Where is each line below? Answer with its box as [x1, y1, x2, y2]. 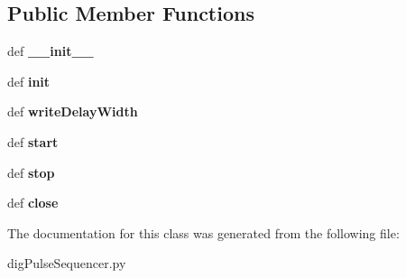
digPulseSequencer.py [7, 254, 126, 273]
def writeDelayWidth [7, 102, 138, 121]
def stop [7, 162, 55, 181]
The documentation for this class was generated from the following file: [7, 223, 400, 242]
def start [7, 132, 59, 151]
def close [7, 193, 59, 212]
